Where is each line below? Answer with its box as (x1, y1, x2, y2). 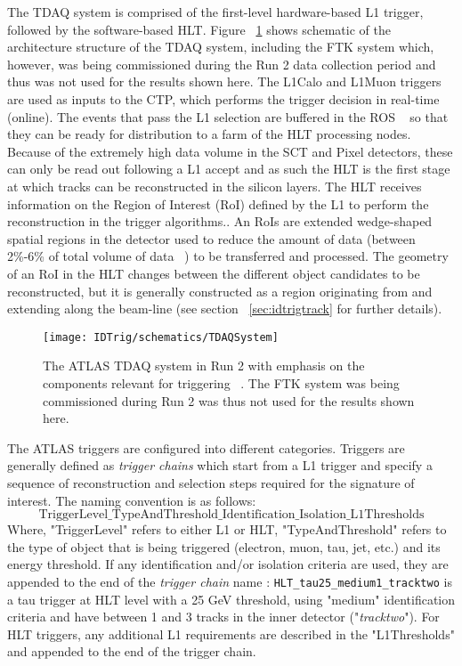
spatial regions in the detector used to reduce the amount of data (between (7, 229, 416, 248)
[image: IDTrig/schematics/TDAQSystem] (43, 330, 279, 344)
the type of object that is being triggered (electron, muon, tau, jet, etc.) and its (7, 537, 441, 556)
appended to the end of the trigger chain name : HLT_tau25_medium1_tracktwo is (7, 572, 452, 590)
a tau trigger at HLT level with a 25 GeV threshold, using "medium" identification (7, 589, 456, 608)
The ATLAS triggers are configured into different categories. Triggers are (7, 438, 405, 457)
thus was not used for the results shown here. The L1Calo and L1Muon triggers (7, 72, 442, 91)
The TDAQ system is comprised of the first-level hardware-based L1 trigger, (7, 3, 424, 20)
